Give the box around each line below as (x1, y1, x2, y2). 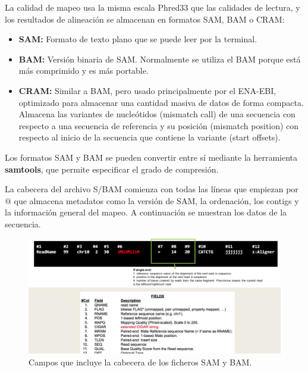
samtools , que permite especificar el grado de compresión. (5, 162, 219, 175)
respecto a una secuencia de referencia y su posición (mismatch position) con (18, 119, 299, 132)
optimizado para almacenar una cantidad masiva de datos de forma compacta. (18, 96, 304, 108)
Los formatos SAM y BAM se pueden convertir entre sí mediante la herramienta (5, 151, 298, 163)
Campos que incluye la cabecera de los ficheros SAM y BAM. (29, 355, 252, 368)
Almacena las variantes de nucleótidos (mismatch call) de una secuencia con (18, 108, 296, 120)
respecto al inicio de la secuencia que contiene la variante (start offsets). (18, 131, 281, 143)
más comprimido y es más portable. (18, 64, 149, 77)
